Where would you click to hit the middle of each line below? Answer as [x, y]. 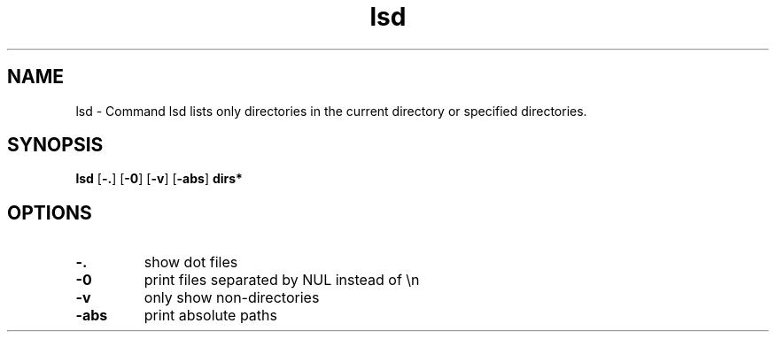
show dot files [191, 262]
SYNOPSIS [55, 145]
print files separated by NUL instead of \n [282, 280]
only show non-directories [232, 298]
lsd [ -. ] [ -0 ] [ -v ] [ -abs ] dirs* [159, 179]
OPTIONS [50, 212]
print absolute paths [210, 316]
